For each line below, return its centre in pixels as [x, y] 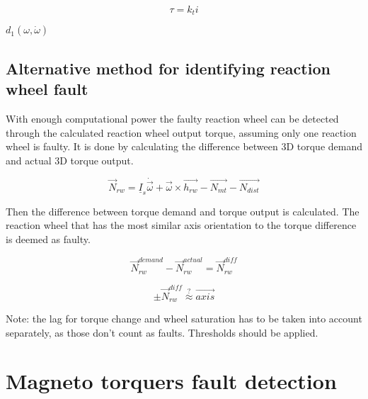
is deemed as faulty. [48, 239]
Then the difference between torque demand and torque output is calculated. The [183, 211]
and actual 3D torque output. [70, 160]
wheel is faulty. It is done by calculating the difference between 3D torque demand [184, 146]
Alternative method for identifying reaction [168, 68]
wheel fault [47, 89]
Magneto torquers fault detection [171, 381]
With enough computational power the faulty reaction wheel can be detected [172, 119]
